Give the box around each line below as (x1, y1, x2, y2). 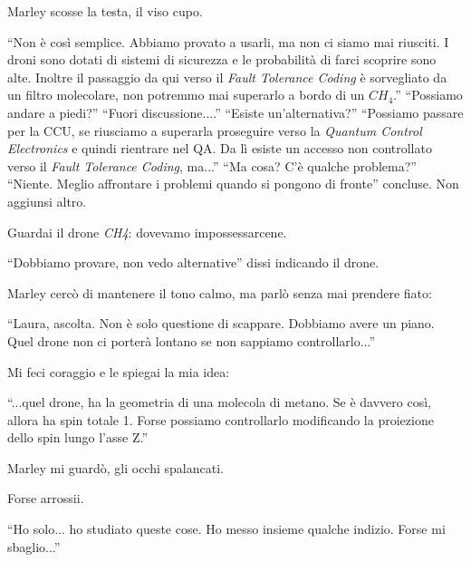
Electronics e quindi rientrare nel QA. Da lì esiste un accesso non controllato (7, 139, 432, 158)
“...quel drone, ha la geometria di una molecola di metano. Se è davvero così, (7, 392, 432, 412)
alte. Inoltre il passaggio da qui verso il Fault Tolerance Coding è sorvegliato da (7, 67, 447, 86)
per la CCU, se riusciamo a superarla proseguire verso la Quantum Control (7, 121, 422, 140)
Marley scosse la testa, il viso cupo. (7, 2, 203, 20)
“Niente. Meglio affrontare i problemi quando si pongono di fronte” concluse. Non (7, 174, 459, 193)
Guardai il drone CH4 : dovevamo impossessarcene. (7, 222, 287, 241)
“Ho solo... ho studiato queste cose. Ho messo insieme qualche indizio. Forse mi (7, 519, 446, 538)
